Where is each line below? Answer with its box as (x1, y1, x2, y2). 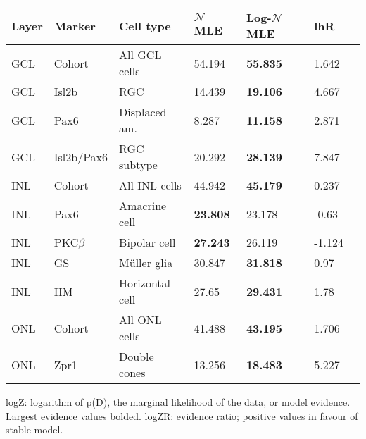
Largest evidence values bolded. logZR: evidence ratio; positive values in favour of (6, 408, 358, 423)
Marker (53, 17, 96, 34)
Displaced (119, 104, 167, 120)
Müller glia (119, 254, 173, 271)
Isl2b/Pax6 (53, 148, 108, 165)
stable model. (6, 422, 63, 437)
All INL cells (119, 177, 182, 193)
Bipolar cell (119, 234, 176, 250)
